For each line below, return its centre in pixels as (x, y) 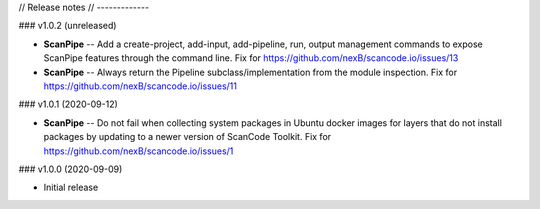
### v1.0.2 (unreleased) (67, 26)
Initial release (71, 187)
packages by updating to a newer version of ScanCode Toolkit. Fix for (187, 137)
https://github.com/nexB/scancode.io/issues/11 (140, 86)
